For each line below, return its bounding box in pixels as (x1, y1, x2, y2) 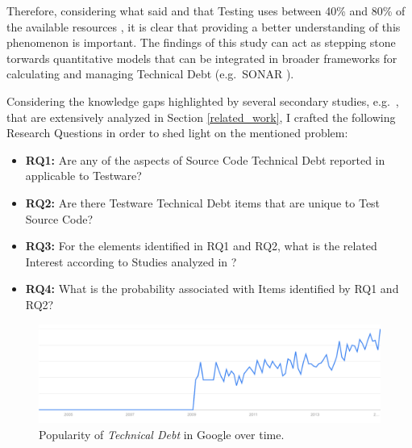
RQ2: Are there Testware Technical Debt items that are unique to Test (25, 194, 381, 211)
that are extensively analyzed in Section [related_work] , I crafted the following (6, 108, 396, 125)
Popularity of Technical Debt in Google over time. (39, 425, 285, 442)
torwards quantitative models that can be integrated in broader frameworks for (6, 49, 397, 66)
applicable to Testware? (25, 167, 142, 184)
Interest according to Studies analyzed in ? (25, 253, 237, 270)
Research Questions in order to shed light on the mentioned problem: (6, 124, 348, 141)
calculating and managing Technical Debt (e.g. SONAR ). (6, 65, 294, 82)
